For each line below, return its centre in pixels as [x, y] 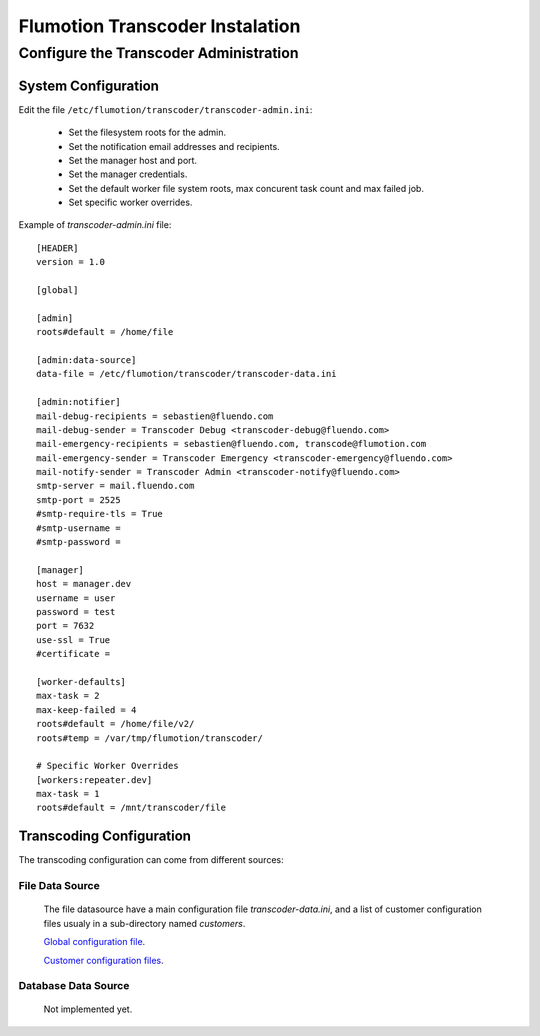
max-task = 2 [68, 696]
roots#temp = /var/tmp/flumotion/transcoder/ [150, 738]
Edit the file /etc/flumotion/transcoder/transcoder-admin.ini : [165, 109]
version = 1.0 [70, 262]
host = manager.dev [84, 584]
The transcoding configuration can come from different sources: [151, 860]
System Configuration [89, 85]
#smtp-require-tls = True [100, 514]
